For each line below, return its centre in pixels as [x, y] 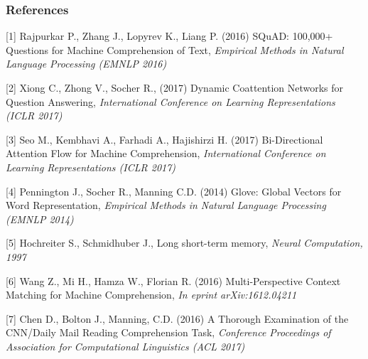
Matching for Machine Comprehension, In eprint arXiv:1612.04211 [151, 295]
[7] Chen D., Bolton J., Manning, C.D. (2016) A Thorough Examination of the [177, 318]
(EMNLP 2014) [40, 219]
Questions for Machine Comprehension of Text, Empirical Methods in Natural [175, 49]
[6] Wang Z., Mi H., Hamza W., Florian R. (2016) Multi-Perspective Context [173, 280]
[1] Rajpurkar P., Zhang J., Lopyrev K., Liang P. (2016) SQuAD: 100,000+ [169, 36]
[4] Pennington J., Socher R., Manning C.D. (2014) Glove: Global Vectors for [174, 191]
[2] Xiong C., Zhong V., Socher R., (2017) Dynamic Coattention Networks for [175, 87]
